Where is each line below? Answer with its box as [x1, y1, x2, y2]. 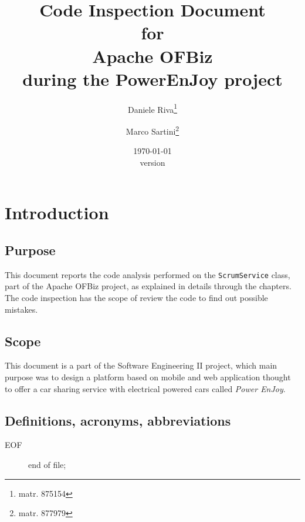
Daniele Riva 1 [127, 101, 177, 115]
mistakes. [5, 303, 38, 315]
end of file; [28, 458, 66, 470]
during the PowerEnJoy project [22, 66, 283, 91]
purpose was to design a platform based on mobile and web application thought [5, 371, 291, 383]
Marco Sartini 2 [126, 123, 179, 137]
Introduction [5, 200, 109, 225]
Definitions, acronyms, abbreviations [5, 411, 231, 429]
